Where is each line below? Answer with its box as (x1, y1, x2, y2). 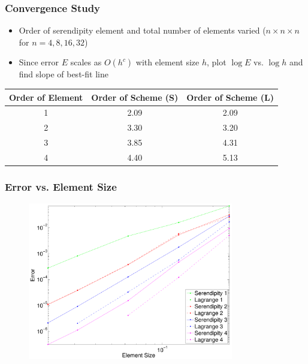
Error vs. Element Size (5, 179, 117, 194)
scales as (70, 56, 102, 68)
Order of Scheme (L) (186, 91, 274, 103)
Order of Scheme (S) (91, 91, 179, 103)
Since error (19, 56, 59, 68)
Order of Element (9, 91, 83, 103)
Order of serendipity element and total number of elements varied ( (19, 24, 266, 37)
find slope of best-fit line (19, 68, 108, 80)
